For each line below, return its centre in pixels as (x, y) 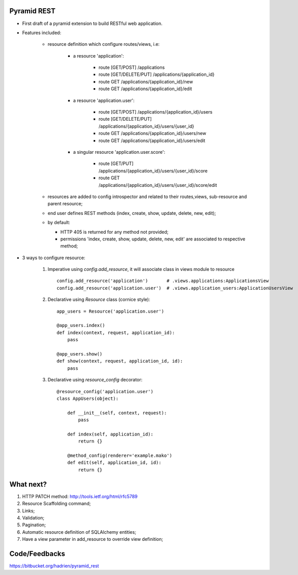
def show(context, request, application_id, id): (120, 361)
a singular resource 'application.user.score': (119, 152)
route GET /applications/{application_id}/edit (145, 89)
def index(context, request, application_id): (116, 333)
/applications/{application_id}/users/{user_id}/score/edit (158, 185)
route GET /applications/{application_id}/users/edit (152, 141)
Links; (29, 511)
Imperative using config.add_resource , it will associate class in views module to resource (141, 269)
